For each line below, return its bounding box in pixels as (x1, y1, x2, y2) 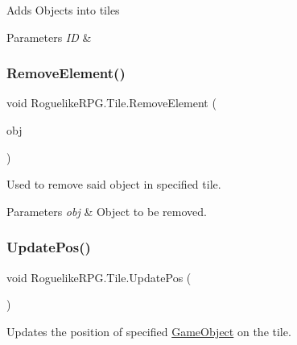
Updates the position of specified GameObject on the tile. (6, 322, 291, 339)
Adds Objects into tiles (6, 2, 120, 18)
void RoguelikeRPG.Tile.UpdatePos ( (6, 268, 192, 285)
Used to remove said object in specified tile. (6, 176, 221, 193)
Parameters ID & (6, 28, 92, 45)
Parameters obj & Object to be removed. (6, 202, 207, 219)
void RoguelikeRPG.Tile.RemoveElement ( (6, 94, 217, 111)
